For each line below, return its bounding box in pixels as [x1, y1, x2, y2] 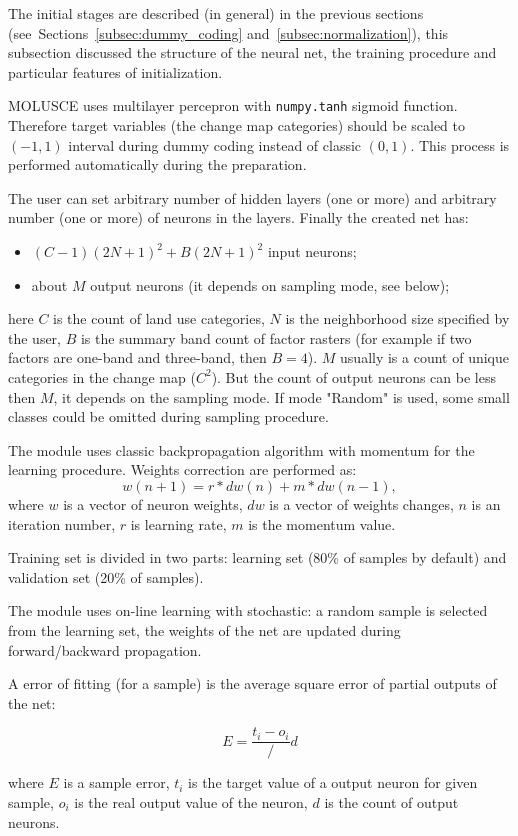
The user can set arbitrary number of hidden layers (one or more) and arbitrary [8, 187, 497, 208]
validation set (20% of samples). [8, 566, 204, 587]
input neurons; [267, 241, 357, 261]
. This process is [410, 134, 510, 155]
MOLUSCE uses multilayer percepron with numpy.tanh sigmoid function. [8, 95, 458, 116]
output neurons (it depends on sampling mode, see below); [90, 274, 450, 295]
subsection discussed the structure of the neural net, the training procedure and [8, 42, 497, 63]
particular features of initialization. [8, 61, 223, 82]
